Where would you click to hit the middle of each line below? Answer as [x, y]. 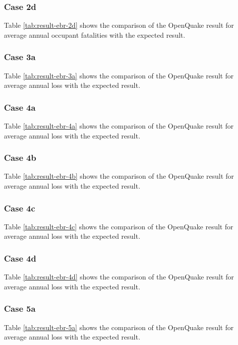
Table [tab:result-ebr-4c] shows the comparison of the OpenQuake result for [119, 226]
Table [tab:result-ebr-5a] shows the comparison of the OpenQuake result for [119, 327]
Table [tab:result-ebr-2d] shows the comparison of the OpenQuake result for [119, 25]
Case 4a [20, 107]
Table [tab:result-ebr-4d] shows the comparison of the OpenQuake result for [119, 277]
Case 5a [20, 309]
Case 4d [20, 258]
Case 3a [20, 57]
